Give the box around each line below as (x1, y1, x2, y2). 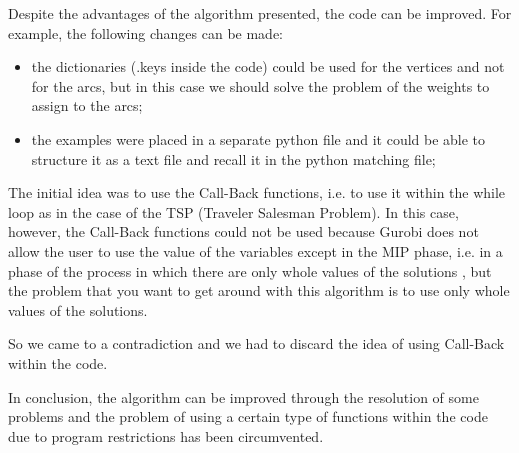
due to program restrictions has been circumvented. (8, 425, 324, 446)
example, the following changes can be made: (8, 22, 284, 43)
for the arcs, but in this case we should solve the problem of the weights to (31, 75, 490, 96)
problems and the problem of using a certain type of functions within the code (8, 406, 488, 427)
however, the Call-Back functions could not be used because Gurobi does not (8, 221, 479, 242)
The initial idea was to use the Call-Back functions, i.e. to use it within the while (8, 182, 506, 203)
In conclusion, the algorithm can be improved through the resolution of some (8, 386, 479, 407)
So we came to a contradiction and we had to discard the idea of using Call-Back (8, 333, 505, 354)
